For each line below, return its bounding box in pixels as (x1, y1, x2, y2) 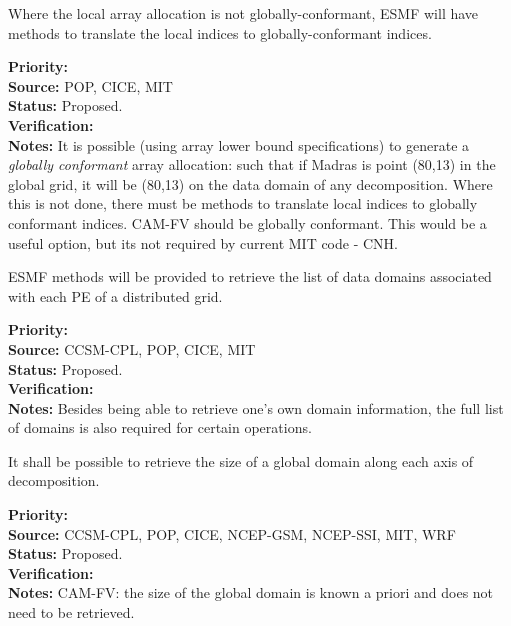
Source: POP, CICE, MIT (8, 75, 173, 96)
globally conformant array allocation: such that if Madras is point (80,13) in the (8, 154, 496, 175)
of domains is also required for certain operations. (8, 417, 312, 438)
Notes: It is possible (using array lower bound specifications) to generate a (8, 134, 470, 155)
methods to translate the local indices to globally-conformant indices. (8, 22, 432, 43)
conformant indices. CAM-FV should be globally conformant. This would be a (8, 212, 487, 233)
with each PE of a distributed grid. (8, 285, 223, 306)
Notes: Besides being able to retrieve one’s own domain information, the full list (8, 397, 504, 418)
